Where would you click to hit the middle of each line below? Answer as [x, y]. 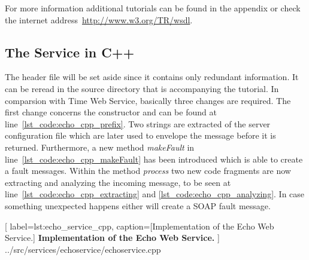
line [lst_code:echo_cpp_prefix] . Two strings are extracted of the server [138, 123]
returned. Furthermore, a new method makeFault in [100, 147]
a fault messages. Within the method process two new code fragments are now [148, 171]
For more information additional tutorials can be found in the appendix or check [153, 8]
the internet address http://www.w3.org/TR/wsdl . [99, 19]
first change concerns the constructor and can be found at [111, 112]
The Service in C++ [70, 52]
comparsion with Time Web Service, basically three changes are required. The [148, 100]
